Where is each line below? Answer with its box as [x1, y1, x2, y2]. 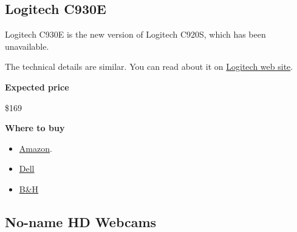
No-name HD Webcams [5, 212, 157, 231]
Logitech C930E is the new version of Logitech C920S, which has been [5, 28, 266, 41]
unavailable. [5, 39, 49, 52]
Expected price [5, 80, 69, 93]
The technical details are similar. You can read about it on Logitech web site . [5, 60, 293, 73]
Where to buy [5, 121, 65, 134]
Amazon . [19, 142, 52, 154]
